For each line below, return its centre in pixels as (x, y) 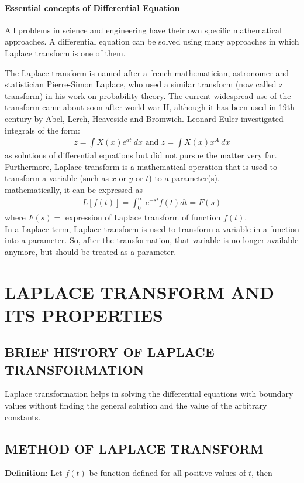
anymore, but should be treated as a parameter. (91, 251)
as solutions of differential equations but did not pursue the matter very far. (141, 155)
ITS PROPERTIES (84, 314)
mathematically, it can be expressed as (74, 190)
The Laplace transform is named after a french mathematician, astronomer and (147, 72)
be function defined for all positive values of (167, 473)
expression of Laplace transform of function (143, 217)
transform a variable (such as (57, 178)
